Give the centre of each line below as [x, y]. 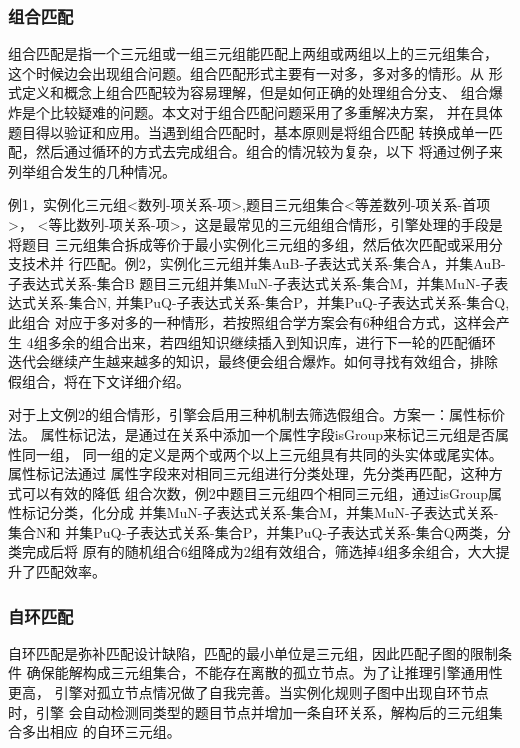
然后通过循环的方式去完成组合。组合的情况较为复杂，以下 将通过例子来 [269, 151]
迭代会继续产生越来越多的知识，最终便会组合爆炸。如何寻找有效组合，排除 [253, 361]
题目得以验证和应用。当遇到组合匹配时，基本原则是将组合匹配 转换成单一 [248, 131]
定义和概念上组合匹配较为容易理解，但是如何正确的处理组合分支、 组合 [255, 92]
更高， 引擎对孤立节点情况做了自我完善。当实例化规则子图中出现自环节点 [248, 692]
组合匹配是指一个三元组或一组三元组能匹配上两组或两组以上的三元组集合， [253, 53]
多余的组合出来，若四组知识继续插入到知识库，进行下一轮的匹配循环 [271, 341]
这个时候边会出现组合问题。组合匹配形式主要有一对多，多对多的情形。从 [246, 72]
